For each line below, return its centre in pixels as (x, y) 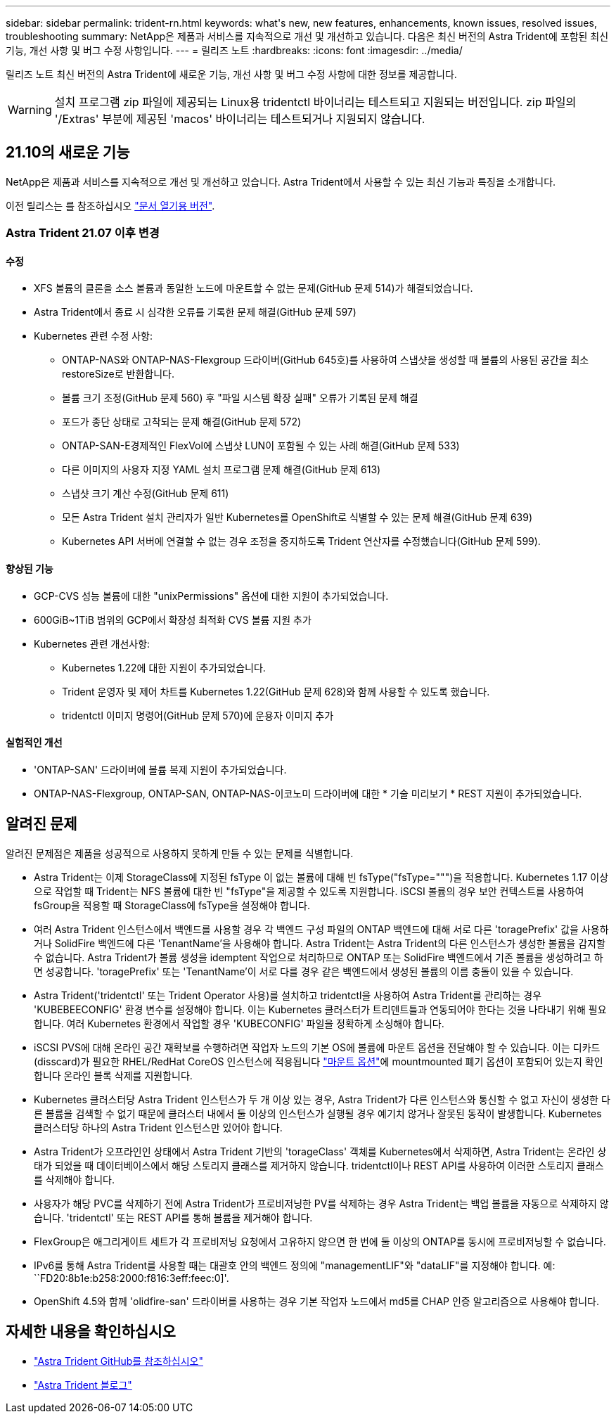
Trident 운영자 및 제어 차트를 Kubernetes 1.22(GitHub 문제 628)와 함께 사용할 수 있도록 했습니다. (276, 691)
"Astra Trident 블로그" (83, 1385)
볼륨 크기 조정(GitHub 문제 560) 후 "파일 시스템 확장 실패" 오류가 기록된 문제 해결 (240, 398)
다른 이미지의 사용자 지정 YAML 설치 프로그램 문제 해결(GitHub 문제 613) (222, 470)
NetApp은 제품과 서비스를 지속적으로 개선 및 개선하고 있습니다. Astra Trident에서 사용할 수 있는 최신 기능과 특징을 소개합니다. (281, 181)
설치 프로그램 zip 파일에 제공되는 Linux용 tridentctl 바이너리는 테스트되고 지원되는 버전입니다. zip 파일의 (315, 102)
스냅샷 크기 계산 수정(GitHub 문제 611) (146, 494)
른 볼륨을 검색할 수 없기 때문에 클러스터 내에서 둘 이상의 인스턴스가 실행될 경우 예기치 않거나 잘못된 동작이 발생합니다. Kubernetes (318, 1113)
